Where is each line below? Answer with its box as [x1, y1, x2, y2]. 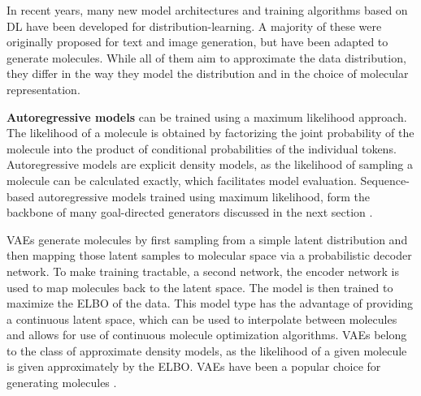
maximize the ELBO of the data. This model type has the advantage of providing [7, 295, 414, 312]
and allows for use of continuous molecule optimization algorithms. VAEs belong [7, 326, 407, 343]
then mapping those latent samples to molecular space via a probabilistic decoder [7, 247, 412, 264]
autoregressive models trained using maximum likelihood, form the [37, 187, 370, 204]
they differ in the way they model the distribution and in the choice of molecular [7, 65, 409, 82]
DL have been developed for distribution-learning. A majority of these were [7, 17, 382, 34]
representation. [7, 80, 80, 97]
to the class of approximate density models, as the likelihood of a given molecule [7, 342, 407, 359]
